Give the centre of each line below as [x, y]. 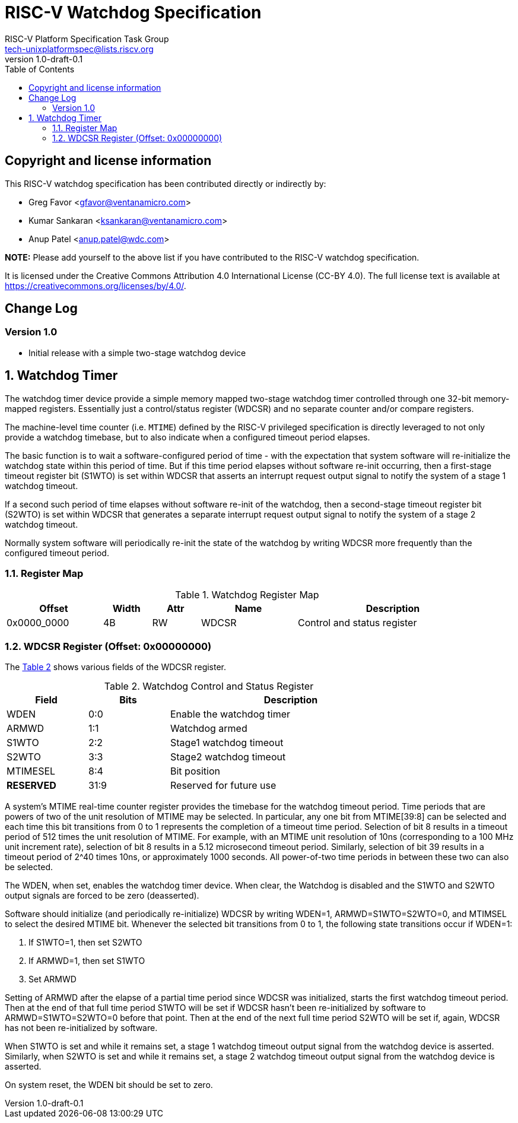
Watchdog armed [209, 729]
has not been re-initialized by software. [81, 1028]
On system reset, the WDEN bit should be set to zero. [109, 1085]
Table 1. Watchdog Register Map [247, 595]
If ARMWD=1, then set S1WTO [87, 961]
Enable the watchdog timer [231, 714]
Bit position [195, 771]
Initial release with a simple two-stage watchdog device [137, 353]
